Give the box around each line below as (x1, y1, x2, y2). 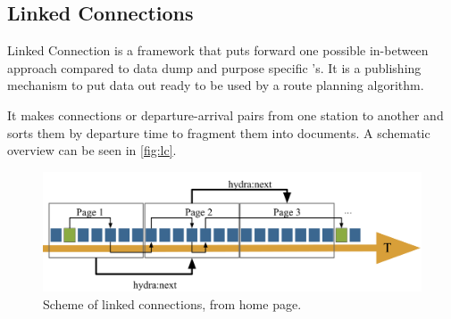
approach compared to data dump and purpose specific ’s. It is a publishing (7, 58, 422, 77)
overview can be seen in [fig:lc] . (7, 141, 177, 159)
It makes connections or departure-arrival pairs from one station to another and (7, 105, 444, 124)
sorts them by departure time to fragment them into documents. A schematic (7, 123, 430, 142)
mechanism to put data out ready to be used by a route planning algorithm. (7, 76, 424, 94)
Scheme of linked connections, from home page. (43, 294, 302, 313)
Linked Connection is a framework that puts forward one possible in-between (7, 41, 429, 60)
